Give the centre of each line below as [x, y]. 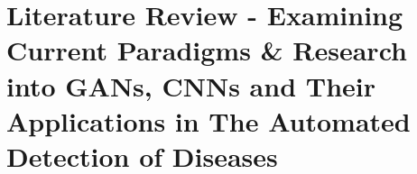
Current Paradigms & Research [207, 50]
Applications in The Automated [208, 120]
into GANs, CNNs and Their [191, 85]
